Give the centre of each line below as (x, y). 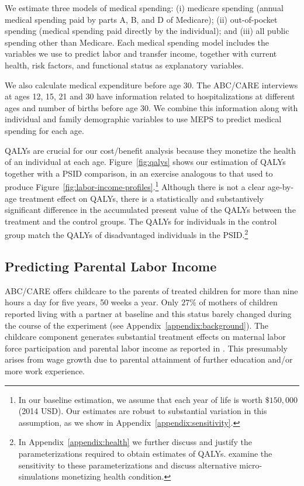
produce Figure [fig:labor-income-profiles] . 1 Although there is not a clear (135, 186)
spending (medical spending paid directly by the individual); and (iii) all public (147, 31)
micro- (251, 465)
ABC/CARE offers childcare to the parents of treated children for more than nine (151, 290)
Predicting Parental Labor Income (111, 266)
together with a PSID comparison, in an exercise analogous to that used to (139, 173)
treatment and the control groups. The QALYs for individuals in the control (141, 221)
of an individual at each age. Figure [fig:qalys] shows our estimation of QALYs (145, 162)
